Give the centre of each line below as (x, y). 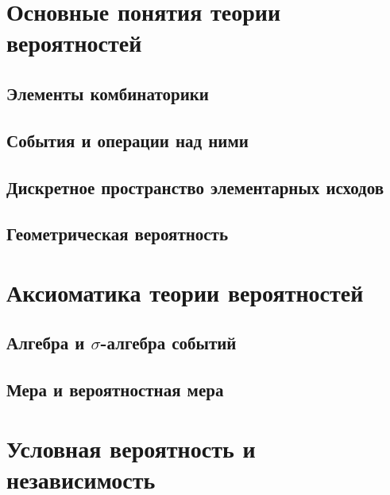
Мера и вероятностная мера (115, 390)
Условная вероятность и (131, 448)
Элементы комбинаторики (108, 93)
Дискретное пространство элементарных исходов (195, 187)
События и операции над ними (127, 140)
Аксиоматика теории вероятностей (185, 292)
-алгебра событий (168, 343)
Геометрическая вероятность (118, 234)
